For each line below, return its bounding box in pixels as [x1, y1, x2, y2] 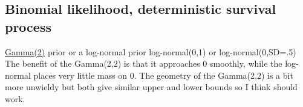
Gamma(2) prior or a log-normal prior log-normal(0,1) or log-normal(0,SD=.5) [5, 45, 296, 58]
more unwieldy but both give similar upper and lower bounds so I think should [5, 81, 298, 93]
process [5, 17, 51, 35]
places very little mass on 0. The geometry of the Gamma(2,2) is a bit [33, 69, 293, 81]
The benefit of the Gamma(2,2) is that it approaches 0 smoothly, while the [5, 57, 282, 70]
